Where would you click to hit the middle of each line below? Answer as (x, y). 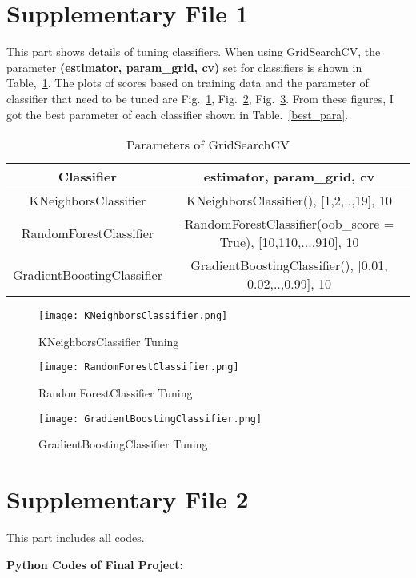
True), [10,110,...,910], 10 (289, 242)
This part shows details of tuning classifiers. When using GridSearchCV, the (194, 52)
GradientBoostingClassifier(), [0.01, (289, 265)
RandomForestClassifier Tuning (116, 393)
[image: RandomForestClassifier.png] (139, 367)
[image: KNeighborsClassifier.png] (133, 316)
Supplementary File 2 (128, 499)
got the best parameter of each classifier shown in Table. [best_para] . (178, 114)
